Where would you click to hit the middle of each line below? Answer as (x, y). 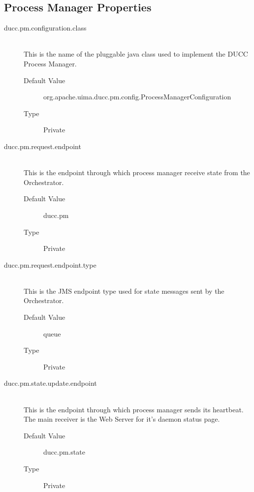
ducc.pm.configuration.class (45, 28)
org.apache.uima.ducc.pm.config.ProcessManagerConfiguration (137, 97)
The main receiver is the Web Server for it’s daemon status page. (122, 419)
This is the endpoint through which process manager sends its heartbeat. (134, 409)
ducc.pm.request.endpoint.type (50, 264)
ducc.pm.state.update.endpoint (50, 383)
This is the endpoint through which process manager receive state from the (137, 172)
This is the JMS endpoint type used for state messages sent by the (124, 291)
